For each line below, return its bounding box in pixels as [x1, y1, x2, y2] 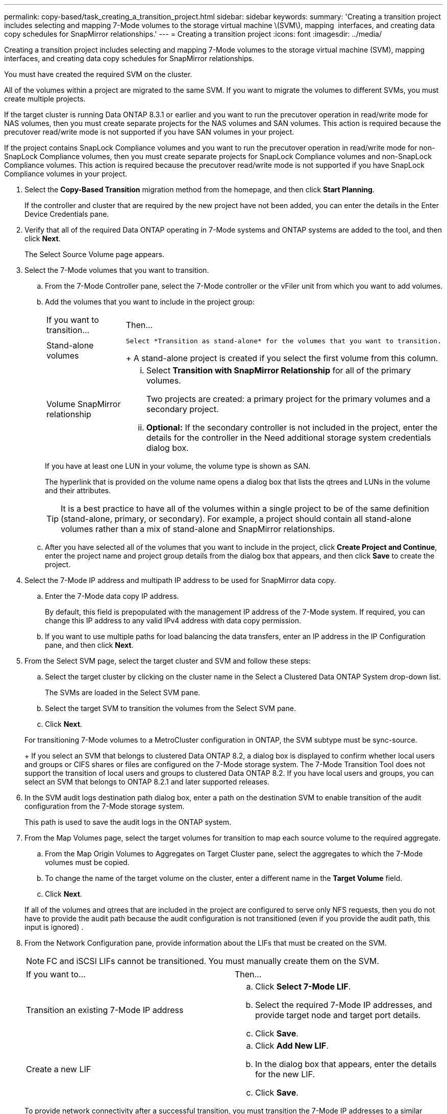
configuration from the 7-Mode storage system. [24, 802, 185, 811]
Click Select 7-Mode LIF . [255, 981, 351, 992]
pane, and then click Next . [45, 641, 134, 649]
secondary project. [146, 404, 219, 414]
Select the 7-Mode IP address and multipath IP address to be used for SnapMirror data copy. [24, 576, 336, 585]
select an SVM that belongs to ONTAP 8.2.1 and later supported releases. [24, 777, 269, 786]
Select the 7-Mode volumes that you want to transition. [24, 266, 209, 274]
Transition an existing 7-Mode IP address [26, 1005, 184, 1015]
